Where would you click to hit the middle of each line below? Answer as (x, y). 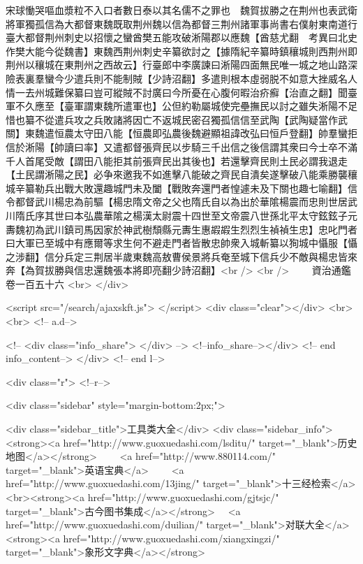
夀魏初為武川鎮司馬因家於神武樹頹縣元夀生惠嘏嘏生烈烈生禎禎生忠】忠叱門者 (181, 229)
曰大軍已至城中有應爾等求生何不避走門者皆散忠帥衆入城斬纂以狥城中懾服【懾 (181, 243)
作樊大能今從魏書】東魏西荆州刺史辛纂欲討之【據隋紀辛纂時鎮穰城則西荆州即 (181, 51)
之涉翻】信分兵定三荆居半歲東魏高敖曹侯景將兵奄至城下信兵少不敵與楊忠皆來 (181, 256)
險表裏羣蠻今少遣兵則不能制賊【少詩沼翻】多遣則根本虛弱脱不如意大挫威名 (177, 78)
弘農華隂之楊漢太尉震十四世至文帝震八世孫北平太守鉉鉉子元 (220, 215)
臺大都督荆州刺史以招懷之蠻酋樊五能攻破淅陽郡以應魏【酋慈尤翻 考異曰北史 (181, 37)
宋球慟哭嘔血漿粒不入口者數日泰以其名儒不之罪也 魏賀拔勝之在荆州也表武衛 (181, 10)
